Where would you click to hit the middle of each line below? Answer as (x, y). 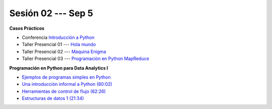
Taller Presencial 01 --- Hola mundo (59, 44)
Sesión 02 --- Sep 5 (51, 13)
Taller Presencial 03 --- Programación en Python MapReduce (86, 59)
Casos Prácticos (27, 28)
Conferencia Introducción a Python (58, 37)
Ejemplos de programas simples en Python (66, 77)
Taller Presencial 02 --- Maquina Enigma (64, 51)
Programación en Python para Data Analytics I (59, 68)
